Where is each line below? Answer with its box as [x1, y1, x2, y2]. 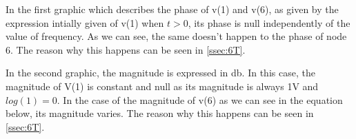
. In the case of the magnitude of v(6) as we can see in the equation [57, 92, 343, 107]
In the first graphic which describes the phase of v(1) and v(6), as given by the [6, 2, 339, 16]
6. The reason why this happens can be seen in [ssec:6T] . [6, 42, 246, 56]
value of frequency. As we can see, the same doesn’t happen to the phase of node [6, 29, 347, 43]
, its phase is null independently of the [188, 15, 350, 30]
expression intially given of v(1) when [6, 15, 164, 30]
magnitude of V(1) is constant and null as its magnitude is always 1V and [6, 78, 319, 93]
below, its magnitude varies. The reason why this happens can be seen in [6, 106, 314, 120]
